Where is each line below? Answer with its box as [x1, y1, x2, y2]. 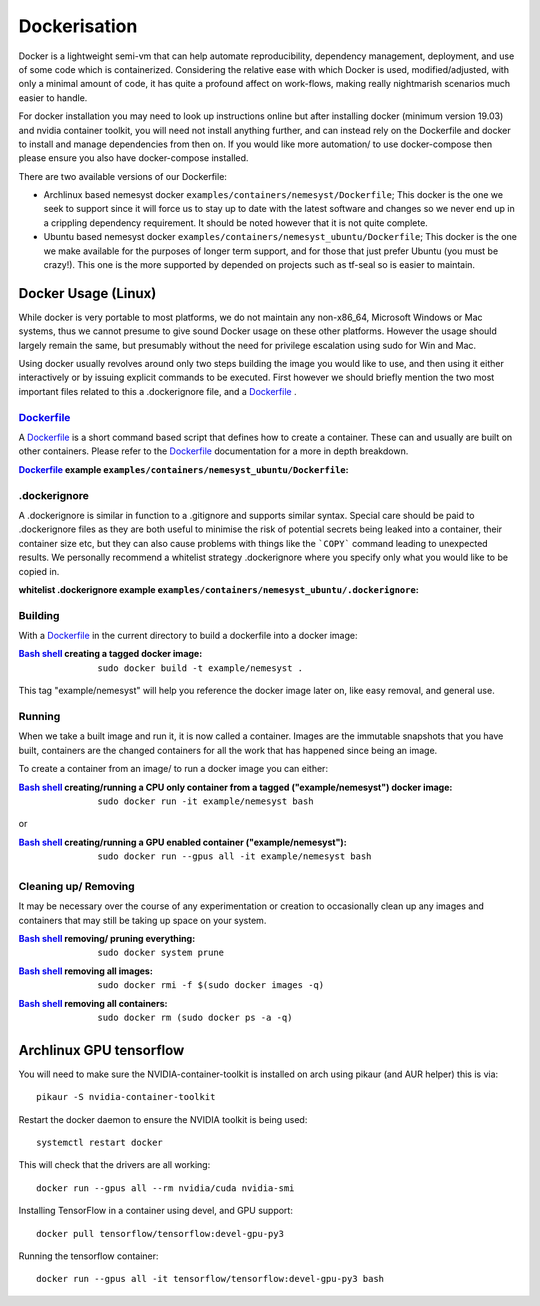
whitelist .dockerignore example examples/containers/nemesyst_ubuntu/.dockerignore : [18, 583, 419, 595]
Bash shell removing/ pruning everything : [18, 933, 196, 944]
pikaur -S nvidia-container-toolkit [36, 1091, 216, 1103]
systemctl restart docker [36, 1137, 164, 1149]
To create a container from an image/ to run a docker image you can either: [18, 763, 329, 775]
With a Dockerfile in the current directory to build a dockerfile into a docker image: [18, 630, 358, 642]
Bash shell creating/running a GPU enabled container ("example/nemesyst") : [18, 836, 347, 848]
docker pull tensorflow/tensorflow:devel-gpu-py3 [36, 1228, 285, 1239]
